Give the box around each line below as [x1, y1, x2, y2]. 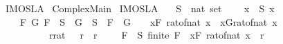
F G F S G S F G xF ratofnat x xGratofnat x [19, 14, 277, 28]
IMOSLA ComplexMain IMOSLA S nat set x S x [5, 1, 275, 15]
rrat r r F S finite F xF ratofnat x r [48, 28, 264, 42]
